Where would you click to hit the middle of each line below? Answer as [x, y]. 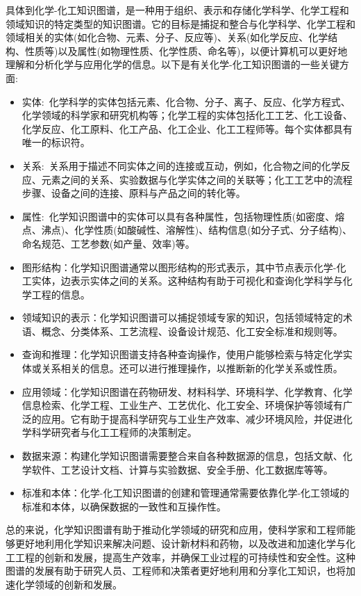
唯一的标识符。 [56, 142]
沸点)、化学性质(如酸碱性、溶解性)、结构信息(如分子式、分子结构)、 [197, 230]
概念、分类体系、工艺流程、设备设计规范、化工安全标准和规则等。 [192, 331]
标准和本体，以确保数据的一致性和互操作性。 [124, 506]
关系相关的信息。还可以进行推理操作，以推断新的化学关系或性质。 [192, 368]
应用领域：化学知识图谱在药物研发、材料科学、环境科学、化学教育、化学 [187, 391]
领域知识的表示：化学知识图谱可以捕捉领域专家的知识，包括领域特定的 [182, 317]
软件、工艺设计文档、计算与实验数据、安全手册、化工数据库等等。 [182, 469]
